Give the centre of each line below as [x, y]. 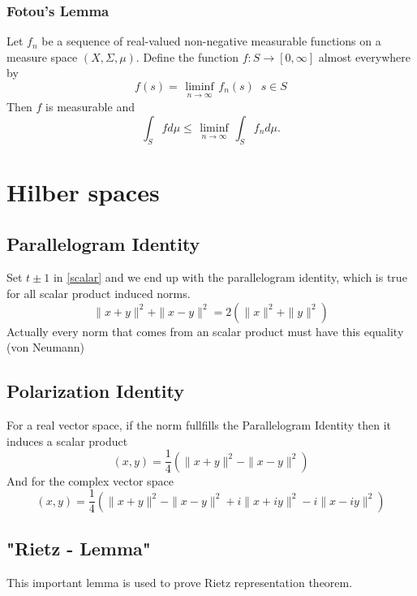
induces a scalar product [67, 441]
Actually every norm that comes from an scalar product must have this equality [205, 331]
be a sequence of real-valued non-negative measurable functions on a [211, 41]
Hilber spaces [83, 192]
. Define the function [187, 56]
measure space [42, 56]
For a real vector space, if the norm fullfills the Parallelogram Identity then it [199, 424]
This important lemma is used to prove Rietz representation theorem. [180, 582]
